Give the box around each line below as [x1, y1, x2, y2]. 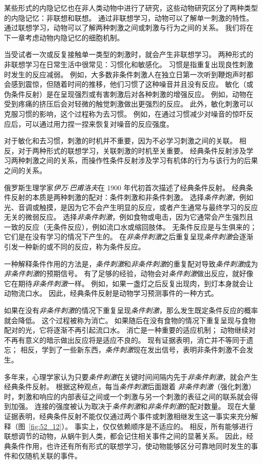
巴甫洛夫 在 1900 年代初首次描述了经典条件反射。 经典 [69, 182, 246, 192]
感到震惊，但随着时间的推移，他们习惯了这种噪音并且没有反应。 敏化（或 [11, 79, 253, 89]
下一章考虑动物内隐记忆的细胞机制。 [4, 32, 124, 42]
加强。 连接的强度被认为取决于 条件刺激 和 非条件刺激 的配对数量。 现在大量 [11, 401, 256, 411]
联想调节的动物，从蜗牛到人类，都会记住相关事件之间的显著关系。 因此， [4, 431, 246, 441]
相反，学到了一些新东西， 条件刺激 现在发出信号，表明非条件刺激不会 [20, 344, 246, 355]
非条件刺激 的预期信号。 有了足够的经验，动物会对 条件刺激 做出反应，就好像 [4, 268, 253, 279]
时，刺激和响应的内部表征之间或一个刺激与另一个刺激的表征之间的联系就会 [4, 391, 251, 401]
